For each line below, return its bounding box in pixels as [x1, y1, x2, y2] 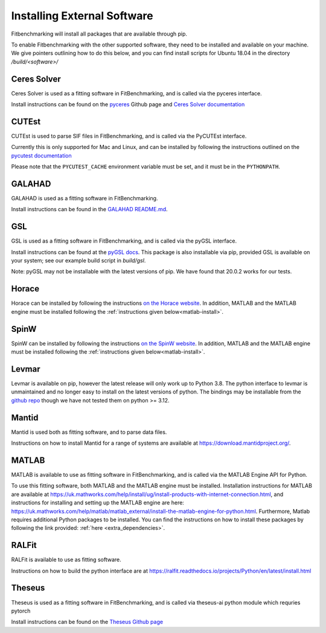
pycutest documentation [11, 151, 72, 159]
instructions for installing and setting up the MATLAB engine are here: [11, 499, 184, 506]
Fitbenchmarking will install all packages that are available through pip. [11, 30, 187, 37]
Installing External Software [11, 9, 153, 22]
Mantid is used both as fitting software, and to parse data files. [11, 428, 167, 436]
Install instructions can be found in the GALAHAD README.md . [11, 206, 168, 213]
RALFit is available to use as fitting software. [11, 556, 121, 564]
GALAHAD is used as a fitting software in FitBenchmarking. [11, 195, 158, 202]
